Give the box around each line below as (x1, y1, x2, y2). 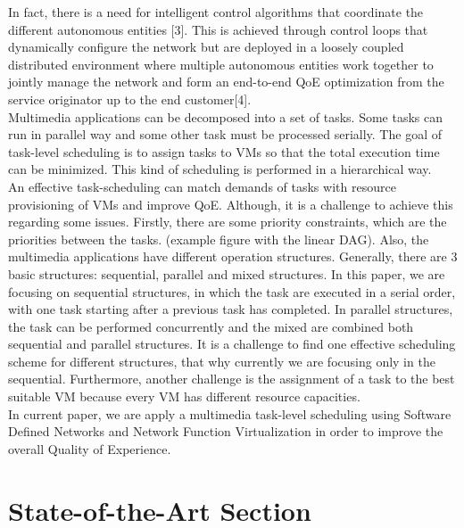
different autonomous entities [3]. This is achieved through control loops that (8, 20, 428, 38)
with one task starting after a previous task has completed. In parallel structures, (8, 300, 453, 318)
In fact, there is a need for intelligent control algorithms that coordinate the (8, 3, 424, 21)
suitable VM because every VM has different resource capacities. (8, 387, 360, 406)
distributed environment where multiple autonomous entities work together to (8, 54, 434, 73)
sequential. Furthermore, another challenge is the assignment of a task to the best (8, 369, 455, 388)
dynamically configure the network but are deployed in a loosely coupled (8, 37, 404, 56)
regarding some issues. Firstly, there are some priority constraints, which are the (8, 212, 447, 231)
